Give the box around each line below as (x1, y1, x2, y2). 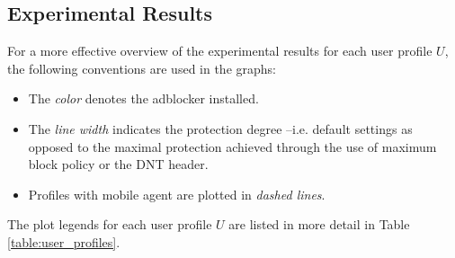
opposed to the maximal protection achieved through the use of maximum (28, 137, 437, 156)
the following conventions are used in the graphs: (7, 58, 276, 77)
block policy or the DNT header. (28, 155, 209, 173)
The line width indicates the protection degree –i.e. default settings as (28, 119, 413, 138)
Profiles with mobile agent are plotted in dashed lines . (28, 184, 326, 203)
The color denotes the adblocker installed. (28, 89, 259, 108)
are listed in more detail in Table (228, 215, 410, 234)
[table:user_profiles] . (7, 232, 120, 251)
